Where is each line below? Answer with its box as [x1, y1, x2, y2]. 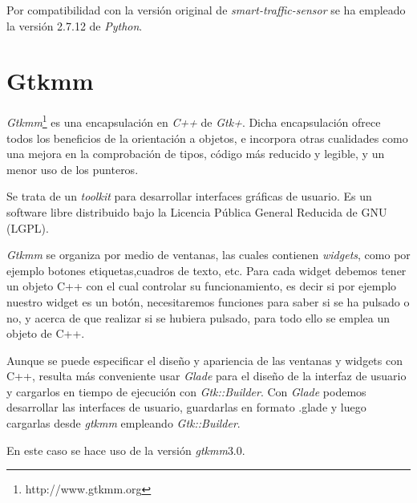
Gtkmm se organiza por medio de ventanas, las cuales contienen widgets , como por [6, 246, 411, 263]
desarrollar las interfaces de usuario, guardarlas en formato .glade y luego [6, 399, 366, 416]
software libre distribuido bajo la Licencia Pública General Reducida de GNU [6, 203, 387, 220]
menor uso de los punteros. [6, 160, 139, 177]
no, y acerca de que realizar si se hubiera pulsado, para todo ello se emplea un [6, 309, 391, 326]
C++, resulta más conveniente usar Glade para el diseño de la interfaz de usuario [6, 367, 407, 384]
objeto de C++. [6, 325, 85, 342]
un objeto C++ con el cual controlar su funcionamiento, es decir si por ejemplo [6, 278, 397, 294]
